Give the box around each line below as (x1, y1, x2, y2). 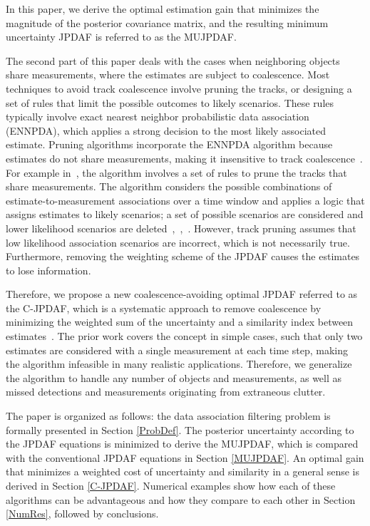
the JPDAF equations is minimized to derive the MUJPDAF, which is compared (6, 436, 359, 451)
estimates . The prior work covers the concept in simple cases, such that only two (6, 329, 363, 344)
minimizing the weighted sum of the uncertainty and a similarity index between (6, 314, 354, 329)
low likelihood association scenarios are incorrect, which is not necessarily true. (6, 234, 350, 249)
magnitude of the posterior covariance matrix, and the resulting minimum (6, 15, 329, 30)
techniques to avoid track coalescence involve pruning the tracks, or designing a (6, 81, 352, 96)
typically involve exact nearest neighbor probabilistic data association (6, 109, 309, 124)
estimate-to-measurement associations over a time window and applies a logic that (6, 192, 365, 207)
